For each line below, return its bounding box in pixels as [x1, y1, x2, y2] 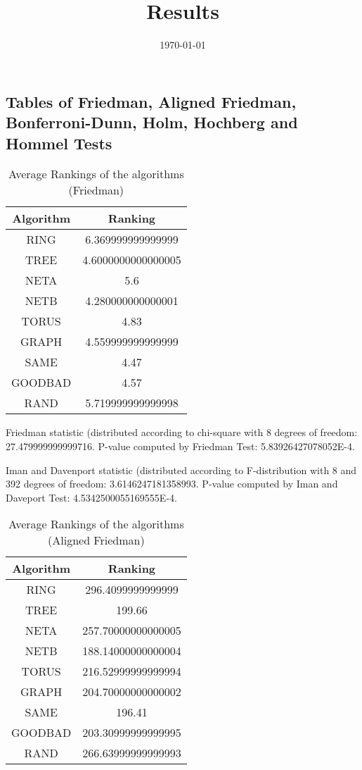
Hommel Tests [6, 132, 112, 154]
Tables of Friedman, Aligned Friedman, [6, 90, 297, 112]
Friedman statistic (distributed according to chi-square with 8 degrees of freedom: [6, 425, 358, 440]
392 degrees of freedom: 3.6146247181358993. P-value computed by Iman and [6, 476, 338, 491]
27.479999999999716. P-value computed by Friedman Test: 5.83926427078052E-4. [6, 438, 355, 453]
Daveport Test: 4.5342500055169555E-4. [6, 490, 177, 504]
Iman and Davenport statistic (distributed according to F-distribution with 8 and [6, 462, 357, 477]
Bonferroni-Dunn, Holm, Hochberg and [6, 111, 298, 133]
